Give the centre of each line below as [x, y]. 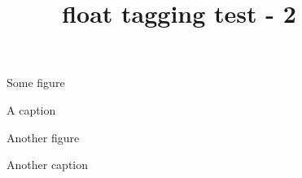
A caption [31, 109]
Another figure [43, 137]
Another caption [48, 165]
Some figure [36, 82]
